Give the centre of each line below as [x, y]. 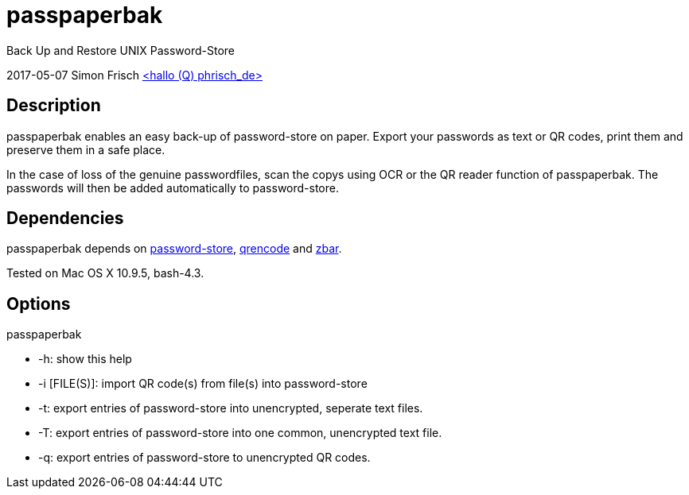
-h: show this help [85, 359]
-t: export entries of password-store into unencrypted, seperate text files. [231, 408]
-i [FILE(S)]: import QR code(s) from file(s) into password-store [203, 384]
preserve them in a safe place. [86, 149]
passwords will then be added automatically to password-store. [173, 188]
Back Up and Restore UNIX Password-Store [121, 50]
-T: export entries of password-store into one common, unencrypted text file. [240, 433]
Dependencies [65, 218]
